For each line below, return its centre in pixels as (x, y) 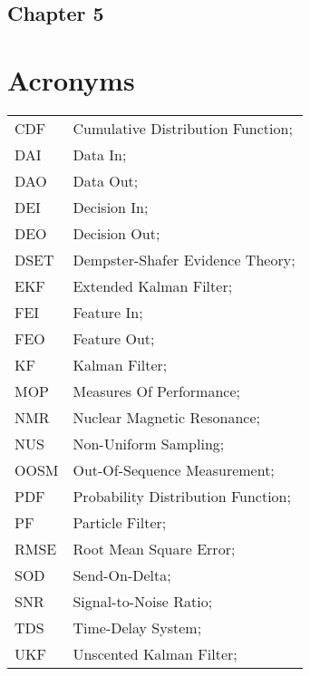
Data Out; (106, 180)
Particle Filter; (120, 522)
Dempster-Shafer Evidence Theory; (184, 259)
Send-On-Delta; (122, 575)
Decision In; (111, 207)
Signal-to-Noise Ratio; (143, 601)
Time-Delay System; (137, 627)
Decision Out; (116, 233)
